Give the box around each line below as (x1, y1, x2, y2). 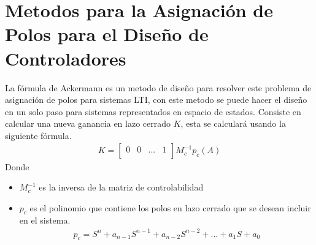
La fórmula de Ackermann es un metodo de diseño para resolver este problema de (5, 81, 312, 94)
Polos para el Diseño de (5, 21, 209, 47)
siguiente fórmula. (5, 129, 72, 141)
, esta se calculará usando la (180, 117, 286, 130)
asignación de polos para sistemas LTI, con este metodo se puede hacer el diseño (5, 93, 307, 106)
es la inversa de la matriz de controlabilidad (39, 181, 204, 194)
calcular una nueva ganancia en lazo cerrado (5, 117, 171, 130)
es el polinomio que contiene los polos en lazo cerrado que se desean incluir (29, 201, 311, 214)
